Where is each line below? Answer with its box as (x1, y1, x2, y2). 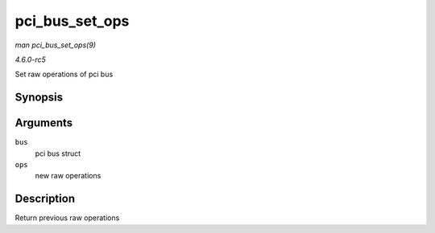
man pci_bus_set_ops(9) (14, 40, 97, 50)
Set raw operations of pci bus (14, 69, 114, 80)
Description (14, 192, 76, 206)
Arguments (14, 117, 73, 130)
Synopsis (14, 91, 64, 104)
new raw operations (35, 171, 101, 181)
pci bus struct (35, 149, 81, 158)
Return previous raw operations (14, 213, 120, 223)
